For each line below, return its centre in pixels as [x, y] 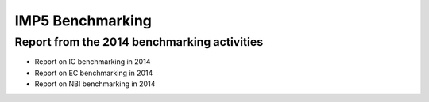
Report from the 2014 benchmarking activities [139, 42]
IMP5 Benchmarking [83, 21]
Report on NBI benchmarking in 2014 [95, 84]
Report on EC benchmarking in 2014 [94, 73]
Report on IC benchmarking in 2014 [93, 62]
